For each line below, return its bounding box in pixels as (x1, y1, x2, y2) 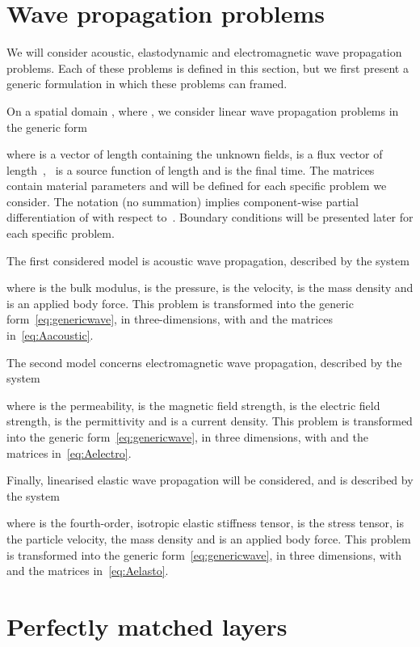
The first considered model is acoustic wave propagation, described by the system (6, 252, 409, 269)
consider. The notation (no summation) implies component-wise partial (6, 192, 359, 209)
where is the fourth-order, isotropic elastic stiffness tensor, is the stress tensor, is (6, 514, 405, 531)
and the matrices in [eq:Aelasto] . (6, 562, 169, 579)
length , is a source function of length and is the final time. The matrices (6, 161, 375, 178)
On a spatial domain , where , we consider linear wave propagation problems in (6, 102, 399, 119)
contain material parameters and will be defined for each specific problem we (6, 177, 387, 194)
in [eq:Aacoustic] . (6, 327, 94, 344)
